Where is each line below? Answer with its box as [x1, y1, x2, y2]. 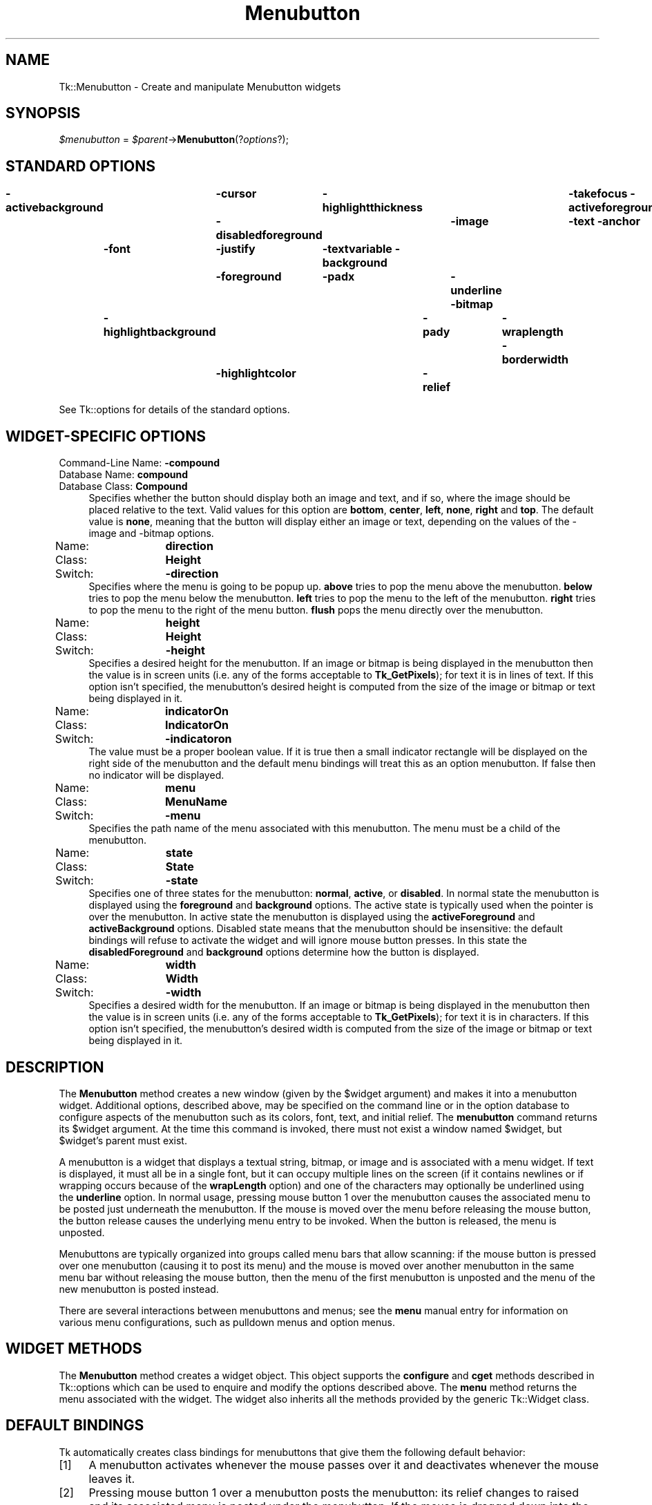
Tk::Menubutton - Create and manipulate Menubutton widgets [59, 80, 341, 93]
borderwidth [501, 352, 569, 367]
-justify [215, 242, 256, 256]
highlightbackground [103, 325, 216, 339]
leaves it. [88, 1471, 135, 1486]
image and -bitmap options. [88, 527, 214, 540]
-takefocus [568, 187, 628, 201]
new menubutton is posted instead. [59, 1282, 219, 1295]
